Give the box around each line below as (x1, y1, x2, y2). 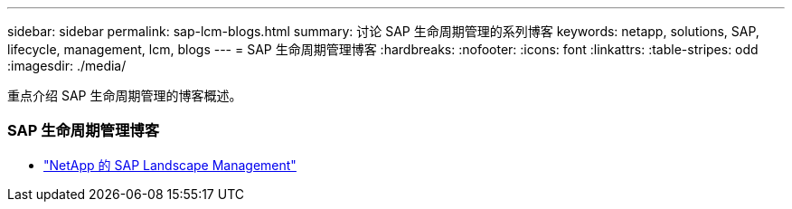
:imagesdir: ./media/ (7, 58, 127, 73)
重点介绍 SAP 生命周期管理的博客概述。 (7, 88, 242, 103)
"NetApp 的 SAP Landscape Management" (43, 157, 297, 173)
